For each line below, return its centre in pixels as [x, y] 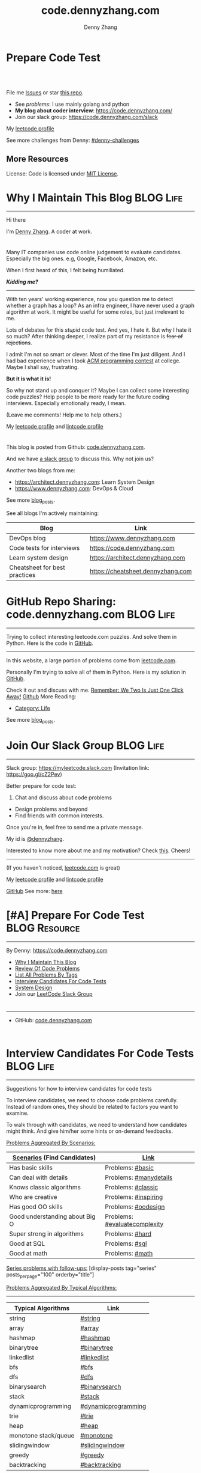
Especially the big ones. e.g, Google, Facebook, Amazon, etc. [82, 258]
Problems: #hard [128, 1234]
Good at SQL [27, 1243]
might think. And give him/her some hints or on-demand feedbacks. [90, 1131]
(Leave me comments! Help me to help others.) [64, 415]
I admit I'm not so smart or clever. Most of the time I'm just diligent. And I [96, 355]
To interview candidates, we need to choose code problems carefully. [92, 1100]
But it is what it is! [29, 379]
